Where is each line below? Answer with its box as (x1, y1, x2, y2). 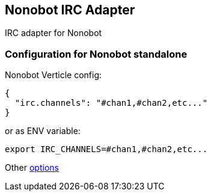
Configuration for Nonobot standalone (5, 47, 188, 60)
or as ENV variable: (5, 126, 81, 136)
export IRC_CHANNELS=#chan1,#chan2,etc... (5, 144, 208, 155)
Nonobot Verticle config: (5, 70, 102, 81)
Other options (5, 162, 59, 173)
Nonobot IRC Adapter (5, 2, 135, 17)
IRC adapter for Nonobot (5, 28, 102, 38)
